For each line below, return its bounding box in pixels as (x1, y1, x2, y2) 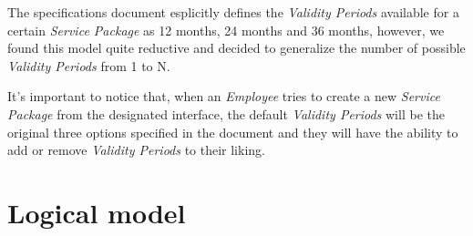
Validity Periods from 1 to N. (7, 56, 170, 75)
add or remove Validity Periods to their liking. (7, 140, 265, 159)
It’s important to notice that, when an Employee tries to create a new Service (7, 87, 440, 106)
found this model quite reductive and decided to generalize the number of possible (7, 38, 466, 57)
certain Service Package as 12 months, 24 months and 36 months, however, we (7, 20, 445, 39)
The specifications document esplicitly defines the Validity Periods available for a (7, 3, 459, 21)
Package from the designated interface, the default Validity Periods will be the (7, 104, 445, 123)
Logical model (7, 193, 186, 231)
